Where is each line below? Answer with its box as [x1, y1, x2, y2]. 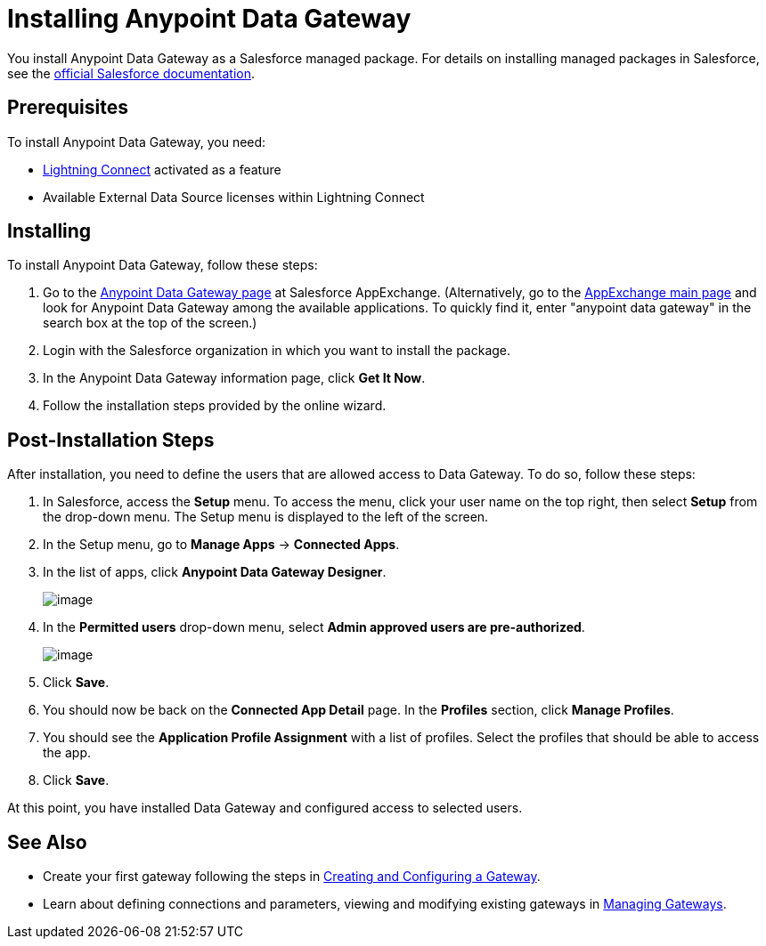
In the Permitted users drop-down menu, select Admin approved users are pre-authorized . [43, 619, 585, 635]
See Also [7, 830, 87, 853]
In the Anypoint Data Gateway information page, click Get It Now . [43, 370, 426, 386]
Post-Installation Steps [7, 428, 215, 451]
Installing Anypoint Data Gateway [7, 4, 412, 34]
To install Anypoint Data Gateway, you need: [7, 133, 266, 150]
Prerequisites [7, 96, 128, 119]
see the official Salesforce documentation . [7, 65, 256, 81]
